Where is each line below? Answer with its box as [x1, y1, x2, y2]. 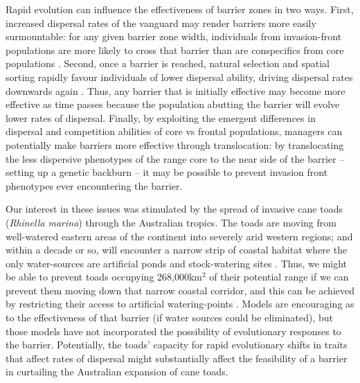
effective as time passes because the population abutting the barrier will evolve [6, 97, 340, 112]
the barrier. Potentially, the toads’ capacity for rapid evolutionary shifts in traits [6, 337, 348, 352]
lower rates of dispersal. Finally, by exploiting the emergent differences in [6, 110, 316, 125]
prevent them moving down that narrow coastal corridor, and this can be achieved [6, 283, 354, 297]
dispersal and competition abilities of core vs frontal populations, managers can [6, 124, 343, 139]
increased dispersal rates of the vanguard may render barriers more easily [6, 15, 316, 30]
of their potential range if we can [209, 269, 349, 284]
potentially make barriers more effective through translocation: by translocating [6, 137, 344, 152]
